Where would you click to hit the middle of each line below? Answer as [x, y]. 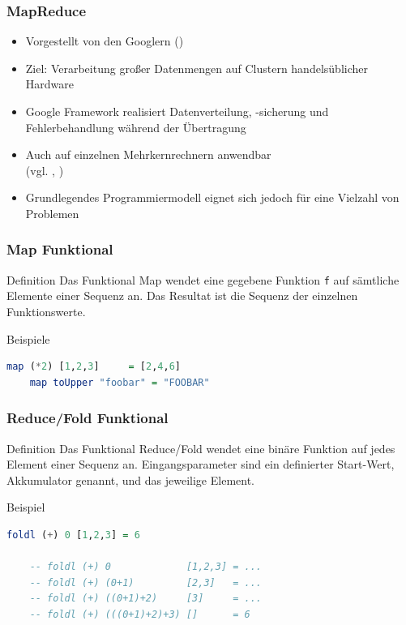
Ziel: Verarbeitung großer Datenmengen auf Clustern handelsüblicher [197, 68]
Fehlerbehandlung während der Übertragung [136, 127]
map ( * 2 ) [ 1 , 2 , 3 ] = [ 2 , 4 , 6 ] [94, 367]
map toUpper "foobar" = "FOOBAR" [120, 382]
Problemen [52, 213]
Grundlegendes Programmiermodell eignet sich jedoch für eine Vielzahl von [212, 197]
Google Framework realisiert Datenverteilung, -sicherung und [177, 111]
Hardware [49, 84]
